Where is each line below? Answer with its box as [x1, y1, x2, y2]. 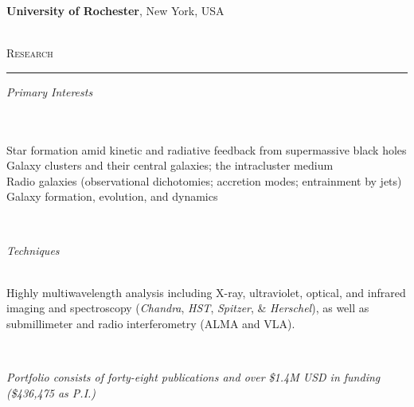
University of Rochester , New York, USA [6, 2, 225, 18]
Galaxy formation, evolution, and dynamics [6, 188, 218, 205]
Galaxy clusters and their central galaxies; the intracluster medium [6, 157, 334, 174]
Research [6, 45, 53, 61]
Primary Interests [6, 83, 93, 100]
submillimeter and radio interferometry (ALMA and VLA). [6, 315, 295, 331]
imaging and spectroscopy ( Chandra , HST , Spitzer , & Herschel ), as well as [6, 299, 369, 316]
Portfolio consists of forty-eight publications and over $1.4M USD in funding [6, 369, 381, 385]
